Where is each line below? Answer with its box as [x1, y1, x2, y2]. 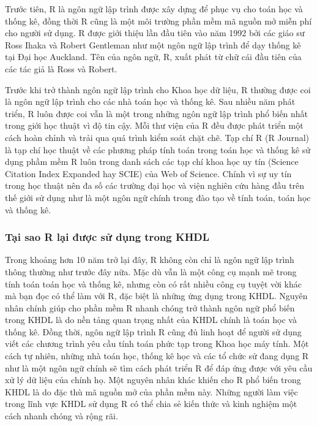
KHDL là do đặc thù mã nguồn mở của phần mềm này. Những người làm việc [5, 385, 298, 398]
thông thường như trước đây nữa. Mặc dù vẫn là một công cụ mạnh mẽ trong [5, 265, 297, 278]
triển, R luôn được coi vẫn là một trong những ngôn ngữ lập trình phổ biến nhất [5, 107, 308, 120]
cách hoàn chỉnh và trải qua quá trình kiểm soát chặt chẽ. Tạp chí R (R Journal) [5, 131, 309, 143]
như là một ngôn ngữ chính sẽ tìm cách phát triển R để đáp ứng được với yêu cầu [5, 361, 313, 374]
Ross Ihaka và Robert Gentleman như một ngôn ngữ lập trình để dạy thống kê [5, 38, 301, 51]
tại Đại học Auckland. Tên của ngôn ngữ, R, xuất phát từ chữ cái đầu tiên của [5, 50, 302, 63]
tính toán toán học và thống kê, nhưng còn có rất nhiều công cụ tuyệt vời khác [5, 277, 302, 290]
